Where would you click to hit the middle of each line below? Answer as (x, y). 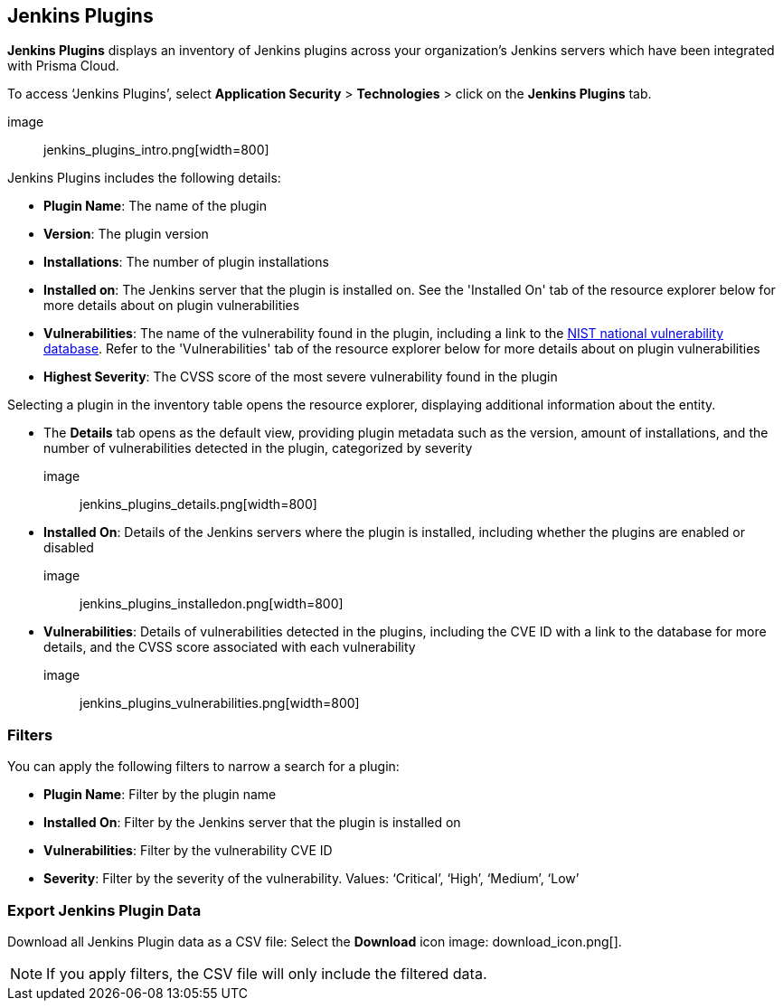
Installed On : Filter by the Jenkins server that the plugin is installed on (252, 823)
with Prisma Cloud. (63, 66)
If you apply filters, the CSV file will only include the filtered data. (267, 973)
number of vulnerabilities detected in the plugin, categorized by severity (258, 448)
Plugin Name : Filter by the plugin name (160, 795)
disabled (69, 548)
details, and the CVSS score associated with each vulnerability (230, 647)
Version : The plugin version (126, 234)
